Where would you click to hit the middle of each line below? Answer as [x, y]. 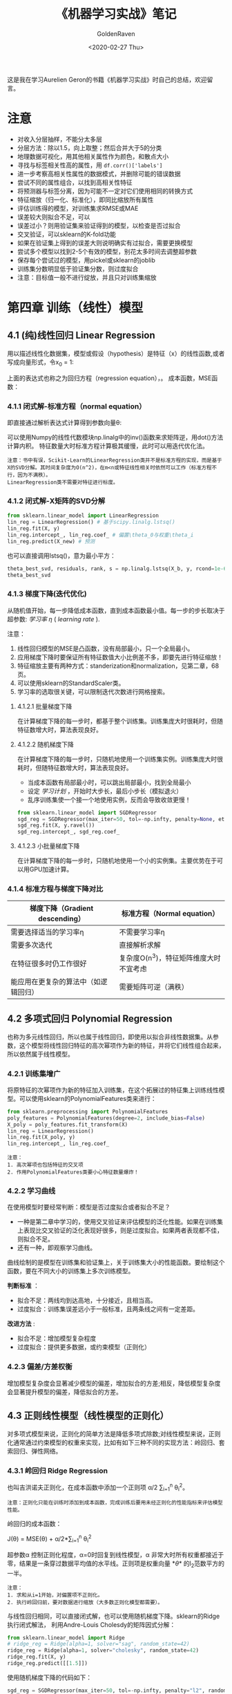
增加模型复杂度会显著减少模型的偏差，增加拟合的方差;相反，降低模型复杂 [111, 1383]
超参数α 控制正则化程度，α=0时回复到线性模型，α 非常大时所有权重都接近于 [116, 1554]
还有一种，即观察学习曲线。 [57, 1248]
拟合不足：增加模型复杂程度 [57, 1339]
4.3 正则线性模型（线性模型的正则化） [88, 1416]
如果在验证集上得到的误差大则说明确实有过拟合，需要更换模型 [105, 243]
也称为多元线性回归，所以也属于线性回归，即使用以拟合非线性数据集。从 [110, 1037]
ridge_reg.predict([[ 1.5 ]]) [48, 1664]
